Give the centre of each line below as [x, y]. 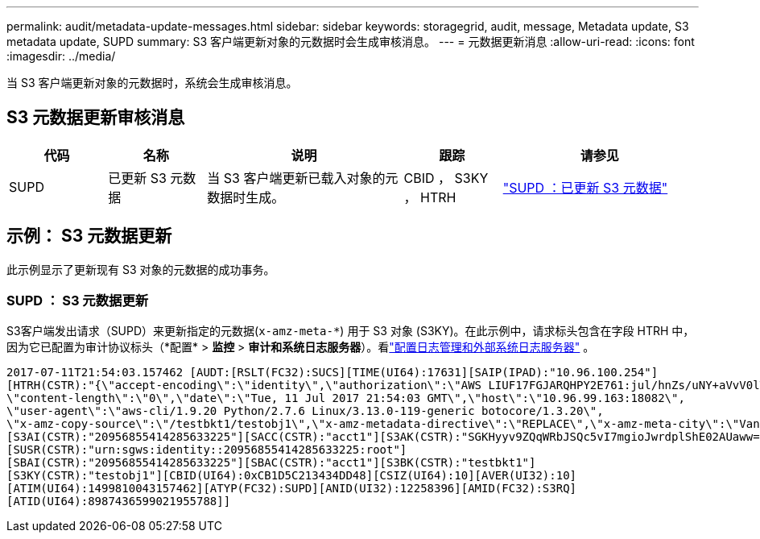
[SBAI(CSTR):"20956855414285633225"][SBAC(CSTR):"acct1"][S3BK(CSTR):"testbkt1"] [271, 463]
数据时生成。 [246, 197]
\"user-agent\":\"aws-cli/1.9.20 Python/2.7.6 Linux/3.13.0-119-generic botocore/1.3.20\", [305, 411]
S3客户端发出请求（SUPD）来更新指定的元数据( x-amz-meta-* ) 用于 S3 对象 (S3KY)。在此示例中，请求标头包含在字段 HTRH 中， [351, 331]
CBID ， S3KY [446, 178]
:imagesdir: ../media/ [61, 56]
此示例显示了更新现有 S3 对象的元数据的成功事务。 [141, 269]
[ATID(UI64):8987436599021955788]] [119, 502]
